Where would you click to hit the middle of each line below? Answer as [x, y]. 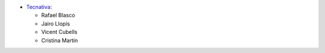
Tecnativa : [39, 7]
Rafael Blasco [58, 15]
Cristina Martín [60, 40]
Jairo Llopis [56, 23]
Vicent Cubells [59, 32]
